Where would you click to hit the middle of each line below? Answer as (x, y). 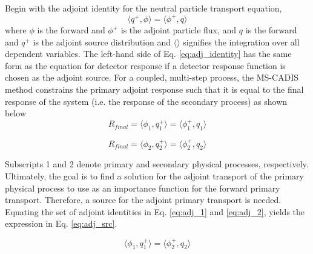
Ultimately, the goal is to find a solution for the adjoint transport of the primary (154, 176)
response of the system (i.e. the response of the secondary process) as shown (146, 101)
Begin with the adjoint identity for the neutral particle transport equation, (143, 8)
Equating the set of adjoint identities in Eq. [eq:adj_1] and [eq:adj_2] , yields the (155, 211)
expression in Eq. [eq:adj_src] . (61, 223)
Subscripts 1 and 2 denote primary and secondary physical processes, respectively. (157, 164)
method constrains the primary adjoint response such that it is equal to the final (154, 89)
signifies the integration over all (241, 42)
